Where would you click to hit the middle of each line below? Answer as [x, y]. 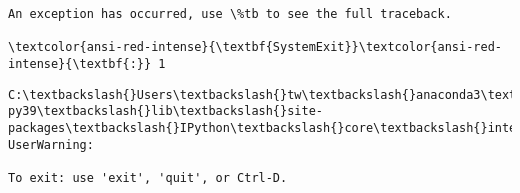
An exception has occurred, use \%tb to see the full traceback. [230, 14]
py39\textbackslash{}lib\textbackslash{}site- [165, 111]
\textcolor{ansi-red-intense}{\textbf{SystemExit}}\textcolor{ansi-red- [255, 47]
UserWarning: [51, 144]
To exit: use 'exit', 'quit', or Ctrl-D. [148, 177]
